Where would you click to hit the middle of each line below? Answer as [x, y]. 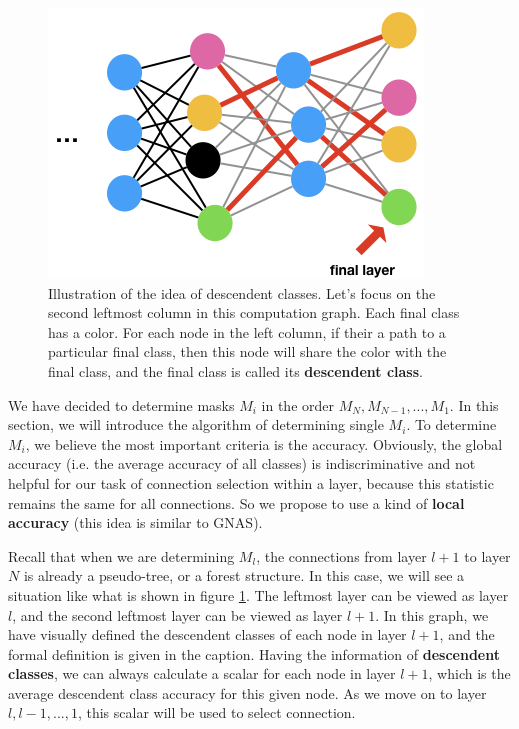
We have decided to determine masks [121, 404]
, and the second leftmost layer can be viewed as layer [177, 614]
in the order [298, 404]
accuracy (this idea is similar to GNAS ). [135, 522]
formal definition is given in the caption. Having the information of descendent [254, 653]
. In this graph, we [432, 614]
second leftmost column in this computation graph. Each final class [254, 312]
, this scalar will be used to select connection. [216, 712]
